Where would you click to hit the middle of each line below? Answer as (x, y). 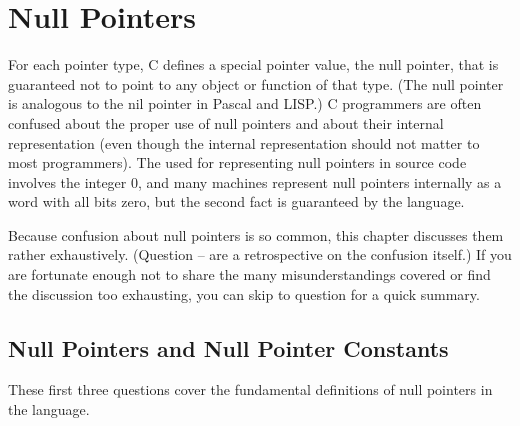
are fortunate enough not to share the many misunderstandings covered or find (249, 274)
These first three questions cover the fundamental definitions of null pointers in (250, 389)
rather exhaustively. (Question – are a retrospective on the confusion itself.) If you (260, 254)
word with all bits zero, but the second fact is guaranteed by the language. (236, 201)
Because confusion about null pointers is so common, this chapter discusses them (256, 234)
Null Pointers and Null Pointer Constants (228, 347)
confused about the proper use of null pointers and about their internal (226, 122)
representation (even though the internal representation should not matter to (244, 142)
